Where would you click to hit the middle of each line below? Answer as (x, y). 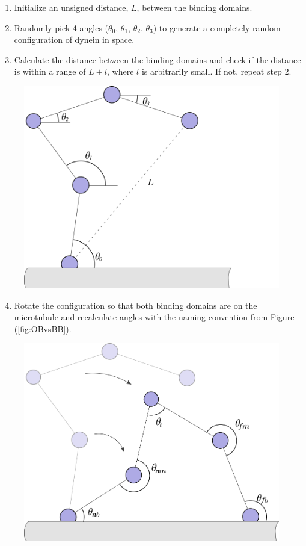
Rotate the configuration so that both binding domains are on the (136, 305)
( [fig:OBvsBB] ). (43, 328)
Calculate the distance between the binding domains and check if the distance (158, 59)
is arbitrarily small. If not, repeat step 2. (216, 71)
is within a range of (50, 71)
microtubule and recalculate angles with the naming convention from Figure (154, 317)
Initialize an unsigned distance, (71, 7)
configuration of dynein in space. (74, 39)
